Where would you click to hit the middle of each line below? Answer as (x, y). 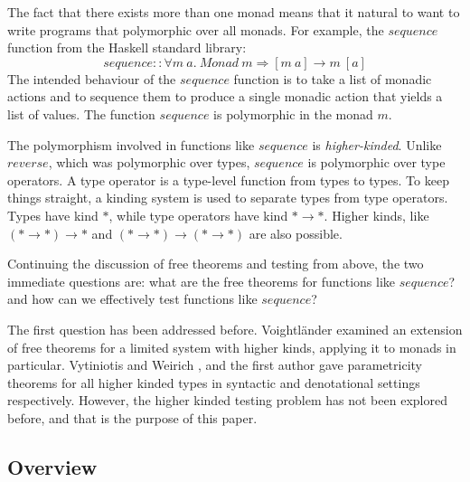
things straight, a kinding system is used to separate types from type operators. (228, 198)
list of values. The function (81, 113)
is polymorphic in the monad (293, 113)
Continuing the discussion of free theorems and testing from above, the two (216, 264)
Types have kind (53, 215)
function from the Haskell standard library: (127, 47)
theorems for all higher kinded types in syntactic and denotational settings (214, 382)
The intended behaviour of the (92, 78)
